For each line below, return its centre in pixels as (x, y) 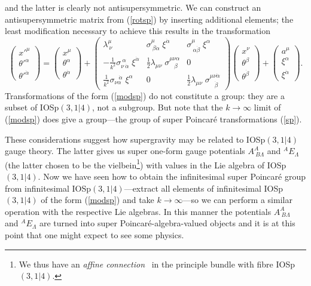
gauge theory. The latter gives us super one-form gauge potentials (125, 151)
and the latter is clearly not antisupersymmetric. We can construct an (133, 7)
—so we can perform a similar (237, 200)
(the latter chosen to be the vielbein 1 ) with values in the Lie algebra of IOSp (146, 164)
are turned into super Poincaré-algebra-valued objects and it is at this (167, 223)
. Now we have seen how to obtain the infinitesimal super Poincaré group (172, 176)
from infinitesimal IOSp (48, 188)
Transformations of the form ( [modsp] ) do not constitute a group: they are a (145, 95)
